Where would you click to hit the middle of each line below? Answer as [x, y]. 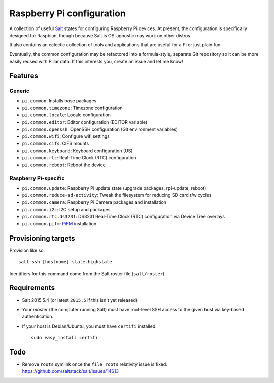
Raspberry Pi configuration [68, 13]
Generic [20, 91]
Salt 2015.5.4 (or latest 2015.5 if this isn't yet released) [80, 300]
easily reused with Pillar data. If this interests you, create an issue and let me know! [96, 62]
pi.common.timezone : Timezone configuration [72, 108]
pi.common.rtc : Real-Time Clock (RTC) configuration [79, 158]
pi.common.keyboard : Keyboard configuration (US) [77, 151]
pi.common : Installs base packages [59, 101]
